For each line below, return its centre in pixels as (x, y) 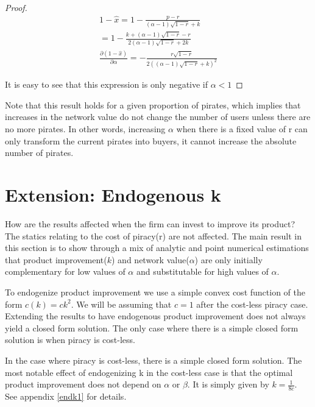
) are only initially (228, 259)
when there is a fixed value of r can (242, 129)
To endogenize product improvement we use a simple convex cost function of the (155, 292)
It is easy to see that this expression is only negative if (107, 84)
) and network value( (150, 259)
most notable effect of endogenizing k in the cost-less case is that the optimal (149, 372)
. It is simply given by (228, 384)
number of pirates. (39, 153)
